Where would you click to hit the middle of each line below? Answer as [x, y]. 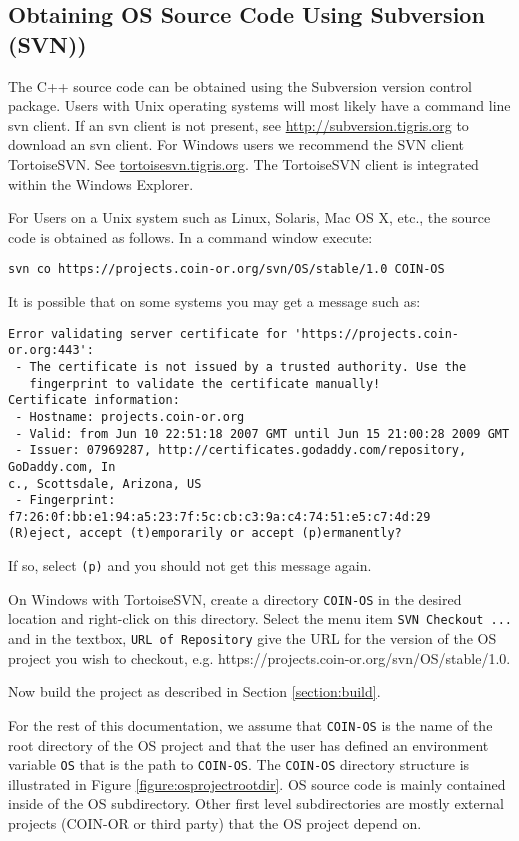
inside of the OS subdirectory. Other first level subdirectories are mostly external [256, 803]
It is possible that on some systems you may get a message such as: [214, 301]
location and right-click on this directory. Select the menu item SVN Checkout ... [260, 618]
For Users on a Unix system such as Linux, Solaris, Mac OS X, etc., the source [249, 217]
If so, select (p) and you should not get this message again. [190, 565]
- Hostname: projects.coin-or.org [130, 416]
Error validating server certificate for [148, 333]
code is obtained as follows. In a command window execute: [190, 236]
